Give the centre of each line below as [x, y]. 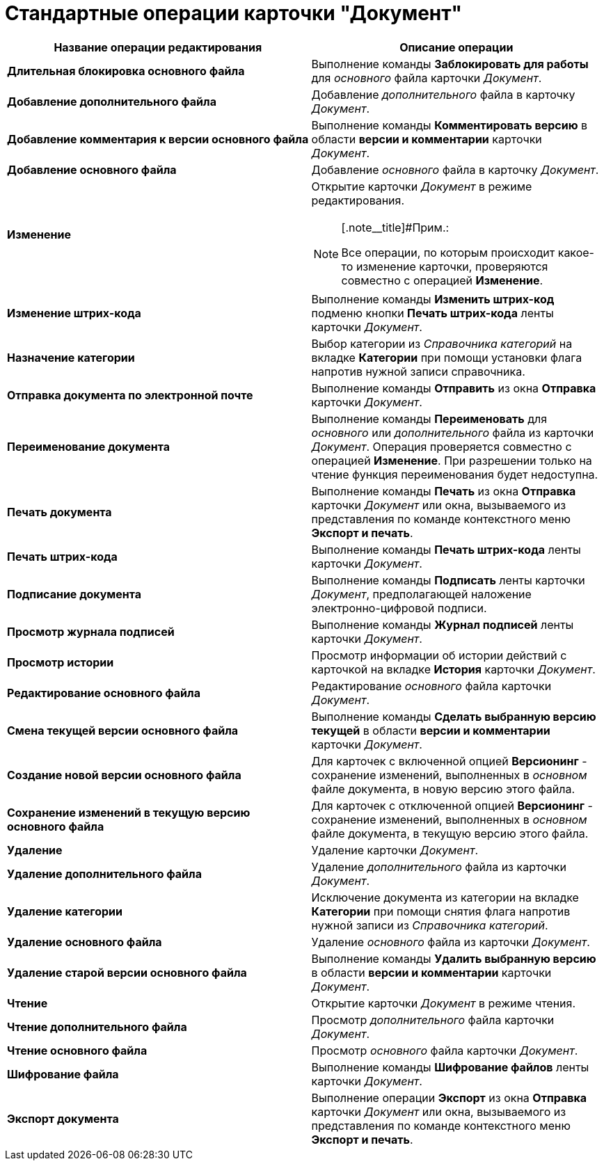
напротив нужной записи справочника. [418, 371]
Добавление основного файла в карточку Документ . [455, 169]
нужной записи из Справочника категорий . [430, 925]
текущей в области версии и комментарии [431, 730]
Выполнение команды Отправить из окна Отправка [454, 388]
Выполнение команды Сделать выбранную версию [454, 716]
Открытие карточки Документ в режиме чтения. [443, 1003]
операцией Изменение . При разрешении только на [452, 460]
